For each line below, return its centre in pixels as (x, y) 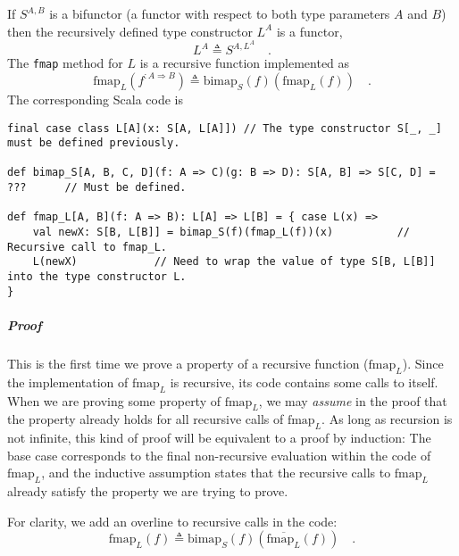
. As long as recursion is (387, 419)
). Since (423, 363)
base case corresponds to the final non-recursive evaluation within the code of (219, 455)
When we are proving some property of (114, 400)
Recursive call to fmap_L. (87, 247)
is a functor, (309, 31)
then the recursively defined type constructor (130, 31)
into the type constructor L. (97, 277)
